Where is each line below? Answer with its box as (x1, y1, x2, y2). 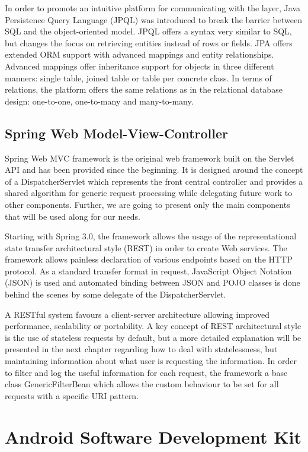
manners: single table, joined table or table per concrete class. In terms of (5, 71, 272, 84)
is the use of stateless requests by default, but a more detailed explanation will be (5, 331, 301, 343)
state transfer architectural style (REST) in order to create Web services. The (5, 241, 287, 254)
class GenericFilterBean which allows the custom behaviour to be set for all (5, 378, 279, 390)
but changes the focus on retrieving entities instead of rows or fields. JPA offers (5, 36, 293, 49)
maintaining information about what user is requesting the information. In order (5, 355, 297, 367)
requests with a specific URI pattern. (5, 389, 139, 402)
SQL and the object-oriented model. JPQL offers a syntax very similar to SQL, (5, 25, 292, 37)
